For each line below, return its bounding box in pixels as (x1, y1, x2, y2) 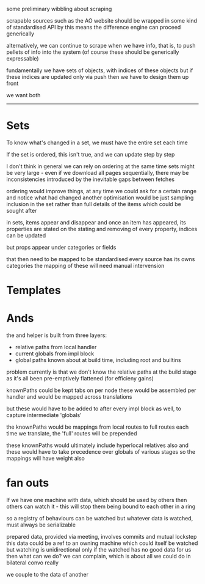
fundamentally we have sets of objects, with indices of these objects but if (6, 67, 193, 74)
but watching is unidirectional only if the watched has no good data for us (6, 546, 192, 553)
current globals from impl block (15, 350, 95, 357)
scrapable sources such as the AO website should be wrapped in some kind (6, 17, 197, 24)
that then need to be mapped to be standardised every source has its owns (6, 255, 195, 262)
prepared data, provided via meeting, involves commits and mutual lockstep (6, 533, 197, 540)
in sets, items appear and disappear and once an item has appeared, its (6, 218, 186, 226)
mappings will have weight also (6, 455, 85, 462)
